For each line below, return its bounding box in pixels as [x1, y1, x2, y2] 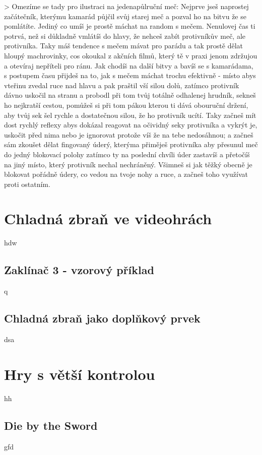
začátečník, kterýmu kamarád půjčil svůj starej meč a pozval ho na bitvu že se [4, 11, 246, 21]
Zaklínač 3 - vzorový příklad [4, 262, 154, 278]
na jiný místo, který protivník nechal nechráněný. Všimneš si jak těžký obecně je [4, 159, 252, 169]
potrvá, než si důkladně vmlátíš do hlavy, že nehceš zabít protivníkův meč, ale [4, 30, 246, 41]
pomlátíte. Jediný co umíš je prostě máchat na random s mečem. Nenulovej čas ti [4, 21, 255, 31]
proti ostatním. [4, 178, 50, 189]
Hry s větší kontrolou [4, 363, 155, 384]
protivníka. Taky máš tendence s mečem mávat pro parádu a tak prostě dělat [4, 40, 243, 51]
